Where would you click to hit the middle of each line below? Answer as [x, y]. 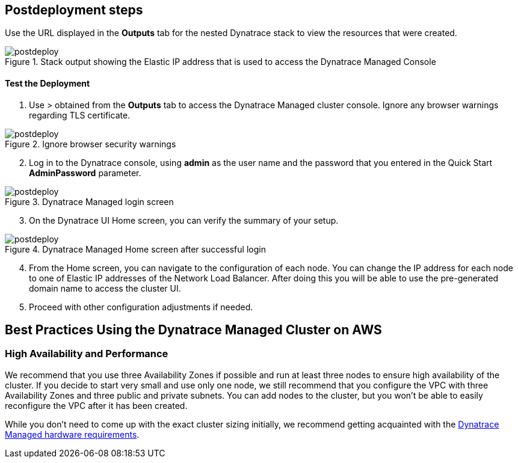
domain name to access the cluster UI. [105, 288]
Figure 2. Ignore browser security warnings [91, 144]
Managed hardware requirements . [72, 434]
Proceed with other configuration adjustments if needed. [141, 307]
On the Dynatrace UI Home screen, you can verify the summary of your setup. [184, 220]
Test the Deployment [48, 84]
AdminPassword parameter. [85, 173]
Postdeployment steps [74, 10]
